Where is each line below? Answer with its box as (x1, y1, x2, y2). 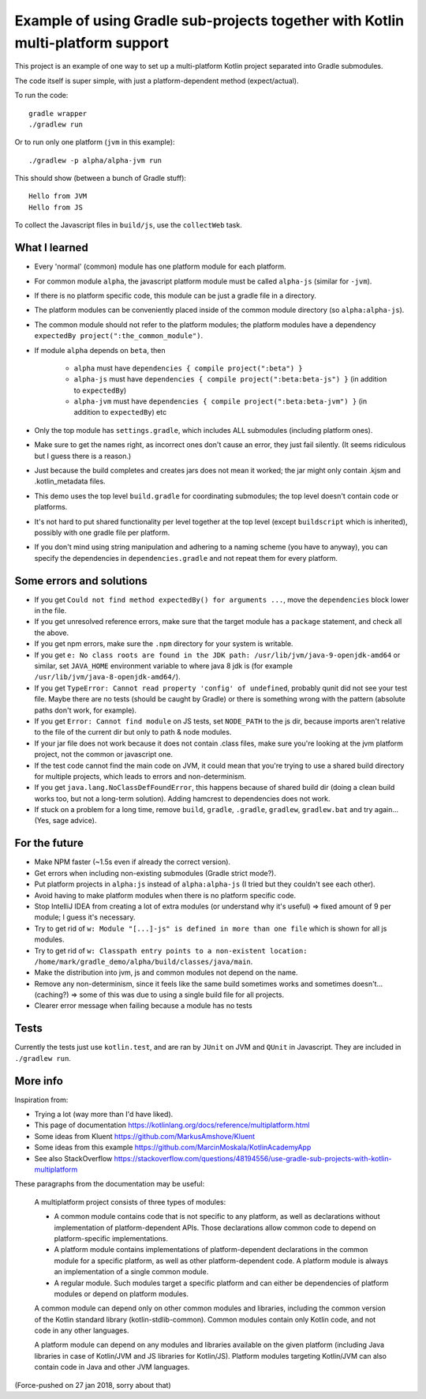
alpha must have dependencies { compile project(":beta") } (73, 363, 303, 373)
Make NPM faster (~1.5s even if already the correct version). (34, 857, 231, 867)
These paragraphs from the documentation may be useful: (14, 1179, 205, 1189)
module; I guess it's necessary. (34, 912, 136, 922)
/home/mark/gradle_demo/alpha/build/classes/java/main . (34, 957, 253, 966)
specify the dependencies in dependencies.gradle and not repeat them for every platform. (34, 553, 338, 562)
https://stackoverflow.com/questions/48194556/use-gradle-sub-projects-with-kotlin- (114, 1153, 392, 1163)
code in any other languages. (34, 1326, 129, 1335)
